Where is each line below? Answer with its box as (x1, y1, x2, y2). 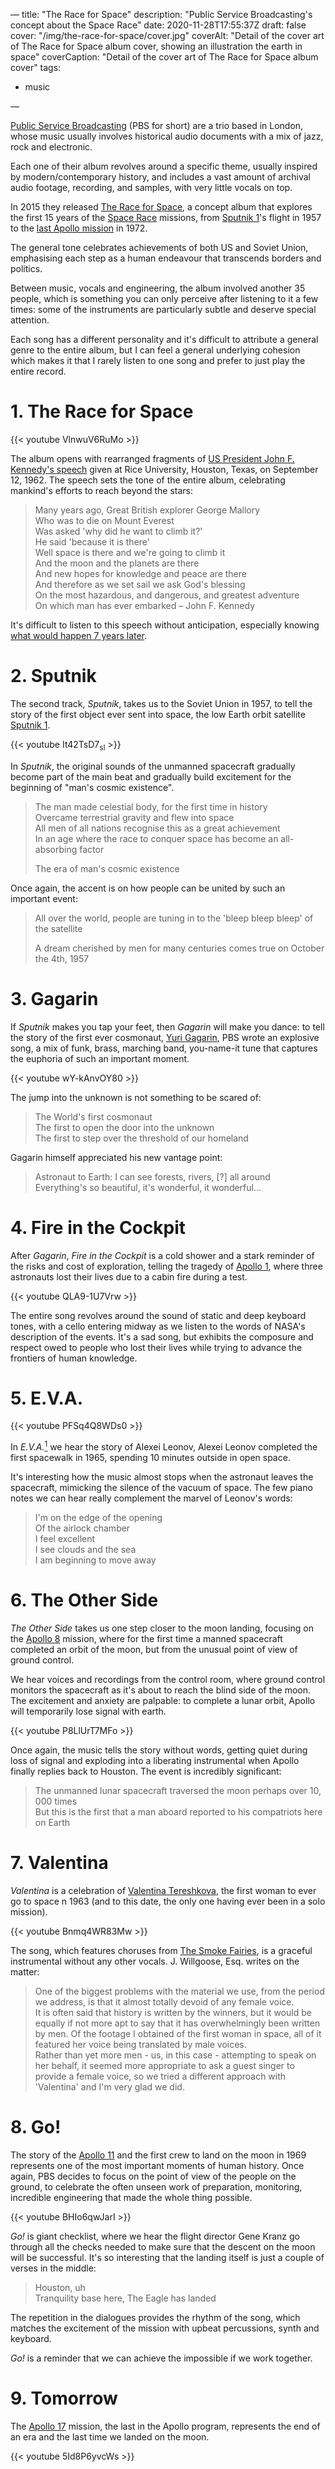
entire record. (10, 365, 67, 377)
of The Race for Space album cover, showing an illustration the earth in (10, 40, 303, 52)
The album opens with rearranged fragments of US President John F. (10, 452, 295, 464)
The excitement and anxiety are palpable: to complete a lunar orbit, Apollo (10, 1695, 316, 1707)
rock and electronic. (10, 141, 93, 153)
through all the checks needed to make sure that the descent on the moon (10, 2240, 316, 2253)
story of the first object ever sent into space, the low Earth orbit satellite (10, 708, 306, 720)
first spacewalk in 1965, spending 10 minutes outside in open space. (10, 1452, 291, 1464)
